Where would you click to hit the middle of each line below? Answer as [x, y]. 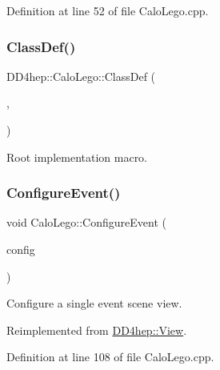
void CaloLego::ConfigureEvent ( [86, 222]
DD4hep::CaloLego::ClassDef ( [81, 76]
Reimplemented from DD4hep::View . [97, 330]
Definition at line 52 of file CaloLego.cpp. [108, 10]
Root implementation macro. [77, 157]
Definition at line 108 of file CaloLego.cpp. [110, 357]
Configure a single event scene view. [94, 303]
